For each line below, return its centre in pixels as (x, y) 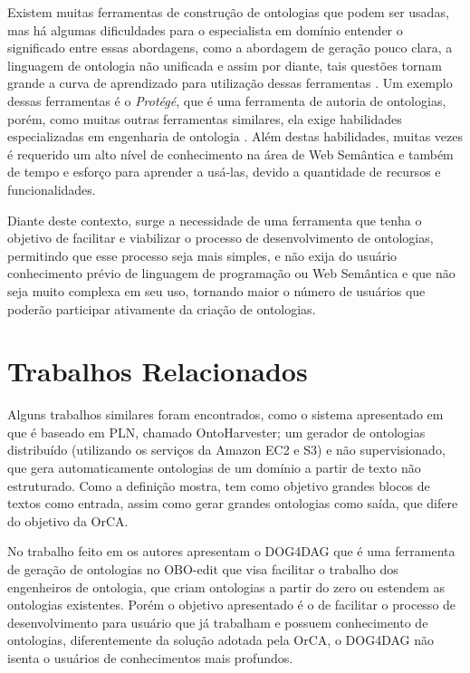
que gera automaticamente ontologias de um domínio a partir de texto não (214, 467)
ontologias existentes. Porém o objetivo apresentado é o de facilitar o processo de (232, 605)
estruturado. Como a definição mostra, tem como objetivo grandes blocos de (219, 485)
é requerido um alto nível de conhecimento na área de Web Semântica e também (230, 154)
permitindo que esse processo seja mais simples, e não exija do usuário (202, 255)
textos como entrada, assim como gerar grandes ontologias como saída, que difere (233, 503)
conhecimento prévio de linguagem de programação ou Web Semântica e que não (231, 273)
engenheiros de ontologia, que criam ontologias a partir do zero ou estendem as (226, 586)
